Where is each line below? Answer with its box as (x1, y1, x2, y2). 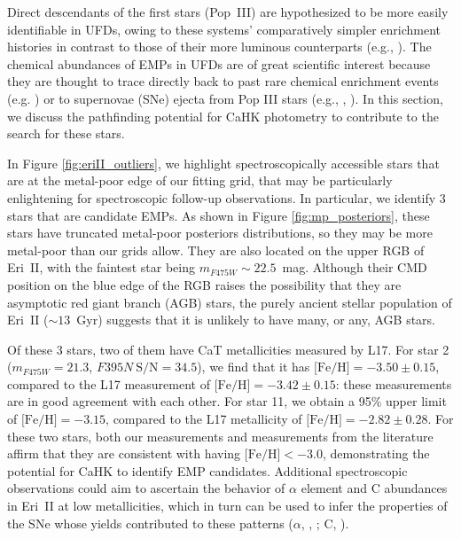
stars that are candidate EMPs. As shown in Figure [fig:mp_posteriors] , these (7, 206, 430, 224)
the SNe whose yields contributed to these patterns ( (7, 513, 293, 532)
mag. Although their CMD (282, 258, 427, 277)
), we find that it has (197, 357, 310, 376)
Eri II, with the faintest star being (7, 258, 196, 277)
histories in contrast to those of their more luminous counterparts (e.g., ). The (7, 37, 432, 56)
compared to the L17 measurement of (7, 374, 210, 393)
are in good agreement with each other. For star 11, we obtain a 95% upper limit (7, 392, 447, 410)
